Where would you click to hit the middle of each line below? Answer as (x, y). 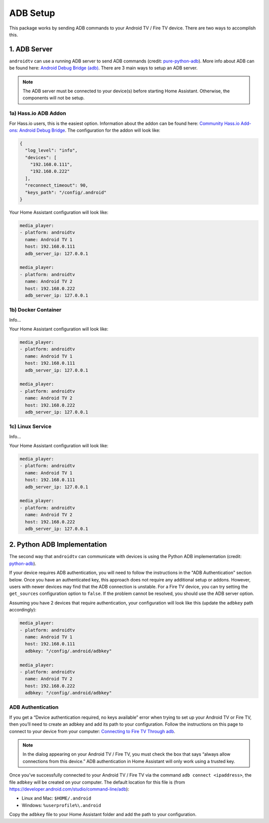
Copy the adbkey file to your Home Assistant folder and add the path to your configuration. (103, 815)
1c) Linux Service (30, 427)
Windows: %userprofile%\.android (62, 805)
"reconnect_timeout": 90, (57, 185)
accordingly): (23, 610)
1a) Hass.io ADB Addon (38, 113)
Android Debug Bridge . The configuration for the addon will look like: (90, 130)
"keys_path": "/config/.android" (66, 192)
